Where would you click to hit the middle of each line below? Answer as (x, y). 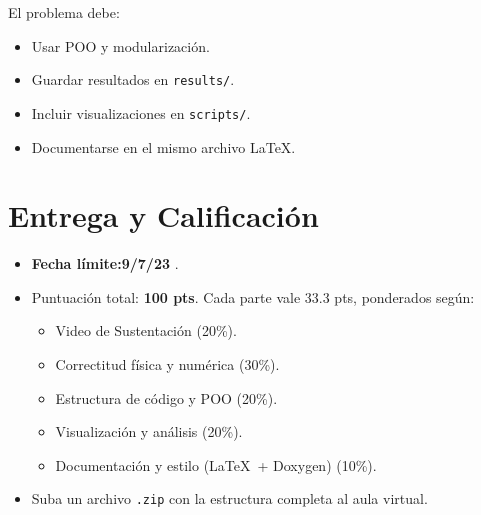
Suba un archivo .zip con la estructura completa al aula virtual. (229, 498)
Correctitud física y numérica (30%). (167, 364)
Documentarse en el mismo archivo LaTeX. (163, 146)
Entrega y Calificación (163, 215)
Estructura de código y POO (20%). (166, 397)
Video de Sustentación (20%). (146, 330)
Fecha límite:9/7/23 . (105, 263)
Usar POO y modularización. (120, 45)
